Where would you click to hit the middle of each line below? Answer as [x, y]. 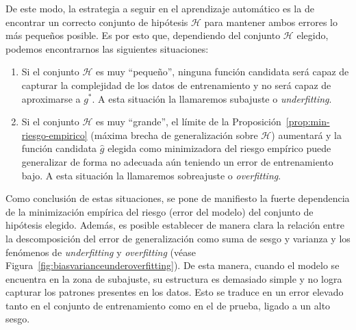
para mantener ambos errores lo [271, 22]
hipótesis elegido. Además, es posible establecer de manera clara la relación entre [175, 225]
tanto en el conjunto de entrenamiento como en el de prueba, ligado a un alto [168, 305]
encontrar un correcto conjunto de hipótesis [97, 22]
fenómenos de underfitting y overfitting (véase [101, 252]
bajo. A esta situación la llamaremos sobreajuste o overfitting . [151, 175]
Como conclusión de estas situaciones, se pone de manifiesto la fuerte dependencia [178, 198]
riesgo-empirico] [54, 135]
